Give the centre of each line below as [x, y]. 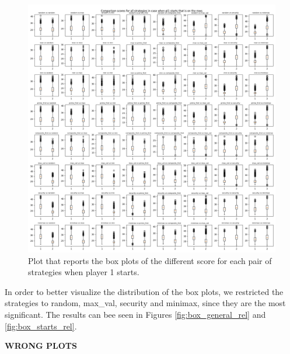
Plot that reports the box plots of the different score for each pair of [150, 260]
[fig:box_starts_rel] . [41, 326]
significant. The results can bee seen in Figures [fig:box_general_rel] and [135, 314]
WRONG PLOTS [41, 346]
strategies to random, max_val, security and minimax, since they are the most [145, 303]
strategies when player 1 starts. [84, 272]
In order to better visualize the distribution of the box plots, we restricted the [144, 291]
